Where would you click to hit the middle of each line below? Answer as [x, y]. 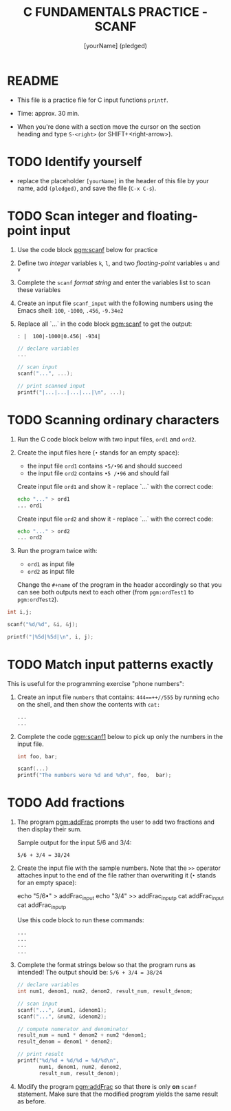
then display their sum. [49, 829]
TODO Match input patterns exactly [110, 665]
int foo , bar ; [37, 756]
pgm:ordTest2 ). [37, 599]
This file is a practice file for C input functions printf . [92, 100]
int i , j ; [20, 612]
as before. [32, 1101]
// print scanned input [51, 386]
